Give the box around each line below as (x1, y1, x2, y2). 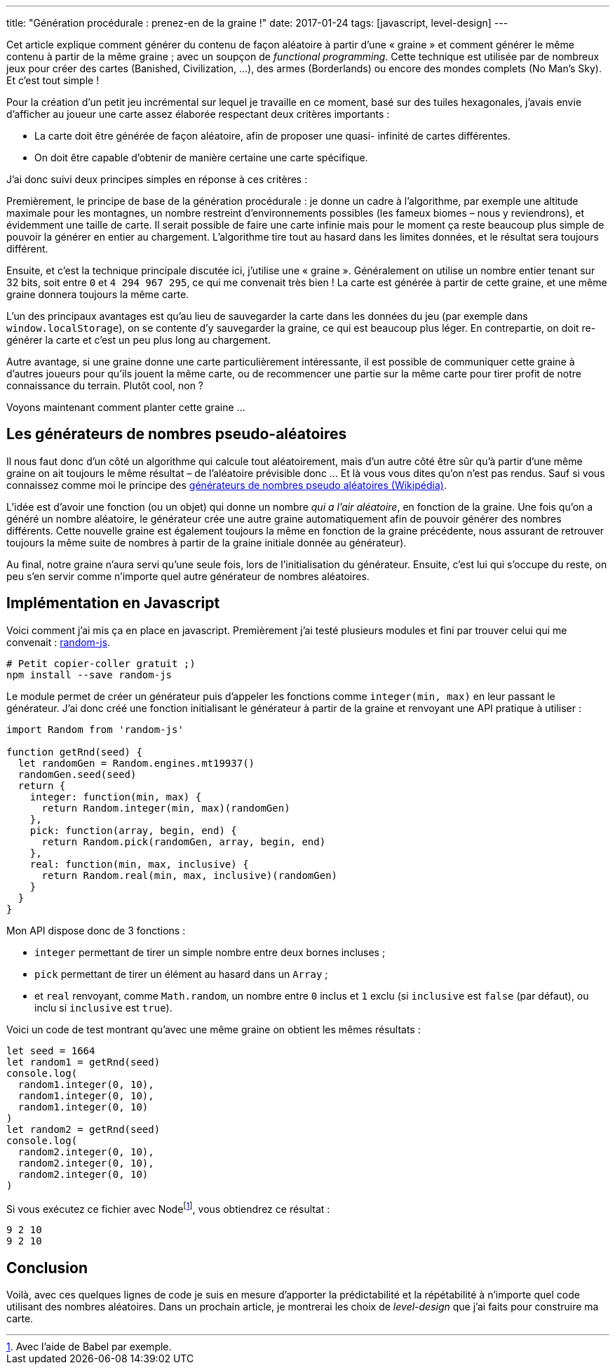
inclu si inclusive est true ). (34, 1001, 173, 1014)
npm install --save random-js (6, 669, 173, 680)
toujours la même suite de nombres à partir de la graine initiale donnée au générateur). (6, 536, 407, 549)
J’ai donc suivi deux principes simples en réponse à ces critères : (6, 173, 308, 185)
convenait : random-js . (6, 636, 111, 648)
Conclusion (6, 1258, 88, 1277)
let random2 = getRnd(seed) (6, 1123, 161, 1135)
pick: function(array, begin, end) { (29, 824, 237, 836)
